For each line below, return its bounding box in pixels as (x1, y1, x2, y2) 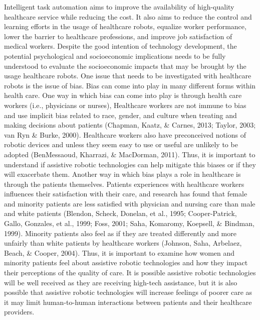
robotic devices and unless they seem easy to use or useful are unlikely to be (4, 139, 238, 150)
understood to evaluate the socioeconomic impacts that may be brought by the (4, 60, 246, 71)
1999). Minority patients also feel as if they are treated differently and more (4, 228, 236, 238)
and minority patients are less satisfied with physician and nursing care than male (4, 198, 255, 208)
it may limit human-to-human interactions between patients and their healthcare (4, 296, 252, 307)
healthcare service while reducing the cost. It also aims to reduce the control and (4, 11, 252, 22)
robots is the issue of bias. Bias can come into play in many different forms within (4, 80, 256, 90)
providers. (4, 306, 35, 317)
